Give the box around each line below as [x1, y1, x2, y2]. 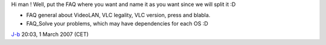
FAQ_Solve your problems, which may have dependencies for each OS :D [26, 20, 208, 27]
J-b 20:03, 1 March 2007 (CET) [11, 31, 89, 38]
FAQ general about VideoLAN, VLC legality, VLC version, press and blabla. [26, 12, 211, 19]
